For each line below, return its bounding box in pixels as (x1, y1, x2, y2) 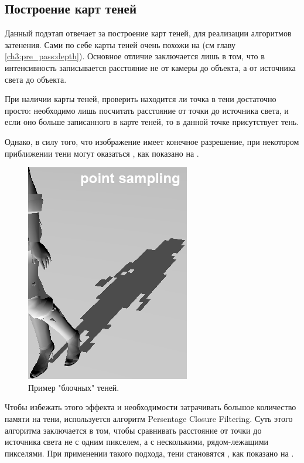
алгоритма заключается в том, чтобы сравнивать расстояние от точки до (5, 424, 262, 436)
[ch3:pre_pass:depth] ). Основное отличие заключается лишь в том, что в (5, 50, 265, 62)
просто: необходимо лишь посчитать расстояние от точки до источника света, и (5, 104, 289, 116)
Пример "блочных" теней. (28, 381, 119, 393)
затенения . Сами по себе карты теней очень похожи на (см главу (5, 38, 235, 50)
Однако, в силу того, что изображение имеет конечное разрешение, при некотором (5, 135, 299, 147)
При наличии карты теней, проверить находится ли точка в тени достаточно (5, 93, 276, 105)
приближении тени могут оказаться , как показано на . (5, 147, 199, 159)
